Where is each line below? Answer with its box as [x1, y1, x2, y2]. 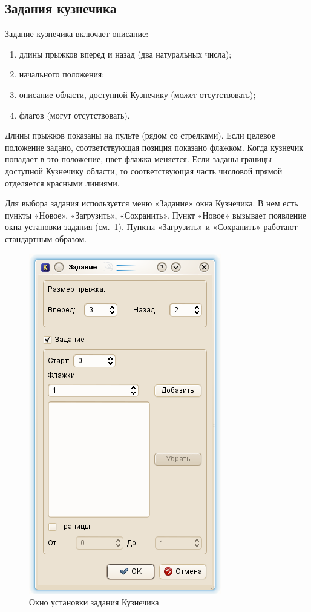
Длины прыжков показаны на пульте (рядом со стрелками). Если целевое [5, 129, 275, 142]
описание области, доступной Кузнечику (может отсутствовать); [19, 88, 256, 100]
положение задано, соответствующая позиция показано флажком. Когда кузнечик [5, 140, 303, 153]
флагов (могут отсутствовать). [19, 108, 130, 121]
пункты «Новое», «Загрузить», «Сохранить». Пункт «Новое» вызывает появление [5, 208, 306, 221]
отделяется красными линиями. [5, 176, 120, 189]
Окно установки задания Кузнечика [29, 596, 159, 608]
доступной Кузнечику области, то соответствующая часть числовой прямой [5, 164, 283, 177]
